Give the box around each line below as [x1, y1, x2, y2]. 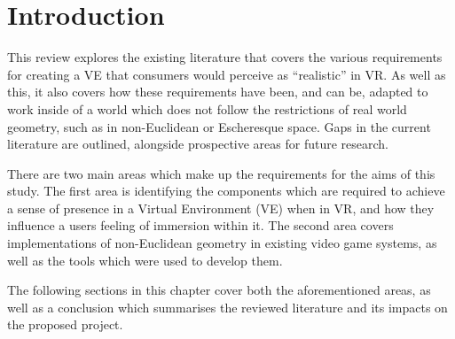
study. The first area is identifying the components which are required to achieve [7, 181, 445, 200]
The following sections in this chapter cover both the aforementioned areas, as [7, 281, 431, 299]
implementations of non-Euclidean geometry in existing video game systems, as [7, 234, 437, 252]
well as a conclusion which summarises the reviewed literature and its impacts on [7, 297, 448, 316]
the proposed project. [7, 315, 123, 334]
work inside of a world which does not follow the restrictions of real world [7, 99, 407, 118]
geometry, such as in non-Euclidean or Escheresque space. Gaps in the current [7, 117, 431, 135]
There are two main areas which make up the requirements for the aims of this [7, 164, 435, 182]
